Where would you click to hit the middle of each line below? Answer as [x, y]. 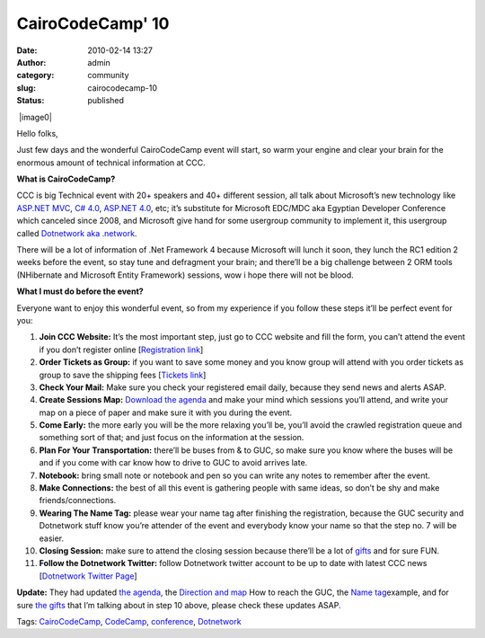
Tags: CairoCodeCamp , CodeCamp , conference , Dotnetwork [129, 621]
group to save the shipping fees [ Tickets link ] [123, 375]
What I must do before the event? [80, 291]
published [106, 101]
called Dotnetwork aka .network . [77, 233]
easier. [52, 538]
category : [35, 75]
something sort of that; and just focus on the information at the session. [172, 438]
